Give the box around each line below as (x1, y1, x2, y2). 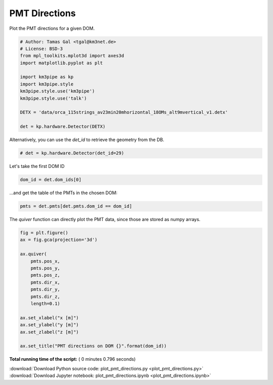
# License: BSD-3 (20, 46, 63, 52)
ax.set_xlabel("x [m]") (20, 315, 79, 321)
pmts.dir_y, (30, 286, 61, 292)
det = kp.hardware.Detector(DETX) (20, 124, 106, 130)
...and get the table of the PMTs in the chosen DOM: (9, 190, 118, 196)
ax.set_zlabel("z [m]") (20, 329, 79, 335)
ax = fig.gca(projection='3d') (20, 237, 98, 243)
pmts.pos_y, (30, 266, 61, 271)
